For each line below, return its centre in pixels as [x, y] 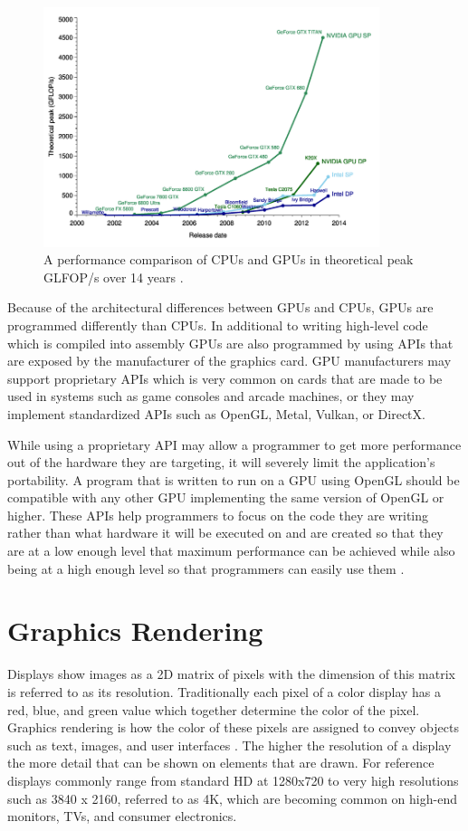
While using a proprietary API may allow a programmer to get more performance [234, 444]
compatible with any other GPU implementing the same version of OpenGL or [226, 497]
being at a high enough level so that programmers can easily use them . [206, 568]
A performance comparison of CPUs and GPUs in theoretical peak [229, 259]
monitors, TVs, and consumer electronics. [122, 816]
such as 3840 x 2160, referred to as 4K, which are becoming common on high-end [232, 798]
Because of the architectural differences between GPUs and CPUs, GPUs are [220, 307]
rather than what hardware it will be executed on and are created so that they [225, 533]
